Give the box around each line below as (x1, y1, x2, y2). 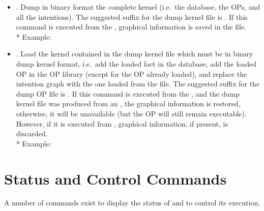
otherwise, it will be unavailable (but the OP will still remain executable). (16, 108, 247, 118)
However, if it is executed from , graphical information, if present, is (16, 118, 228, 129)
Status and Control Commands (4, 168, 227, 189)
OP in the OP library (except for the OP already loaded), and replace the (16, 68, 247, 79)
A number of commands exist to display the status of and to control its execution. (4, 197, 260, 208)
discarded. (16, 128, 48, 139)
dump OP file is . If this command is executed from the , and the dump (16, 88, 240, 99)
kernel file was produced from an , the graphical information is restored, (16, 98, 241, 109)
